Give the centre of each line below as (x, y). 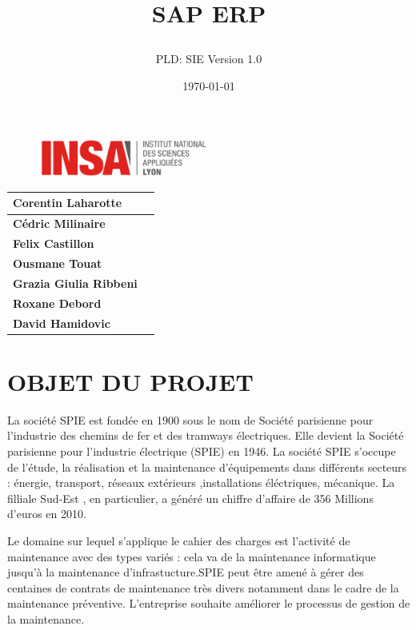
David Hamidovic (62, 323)
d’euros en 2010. (47, 514)
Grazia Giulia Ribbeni (75, 283)
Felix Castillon (54, 243)
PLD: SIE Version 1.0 (209, 59)
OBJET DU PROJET (130, 381)
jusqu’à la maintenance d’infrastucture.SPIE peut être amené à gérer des (186, 572)
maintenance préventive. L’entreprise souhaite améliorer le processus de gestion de (209, 603)
